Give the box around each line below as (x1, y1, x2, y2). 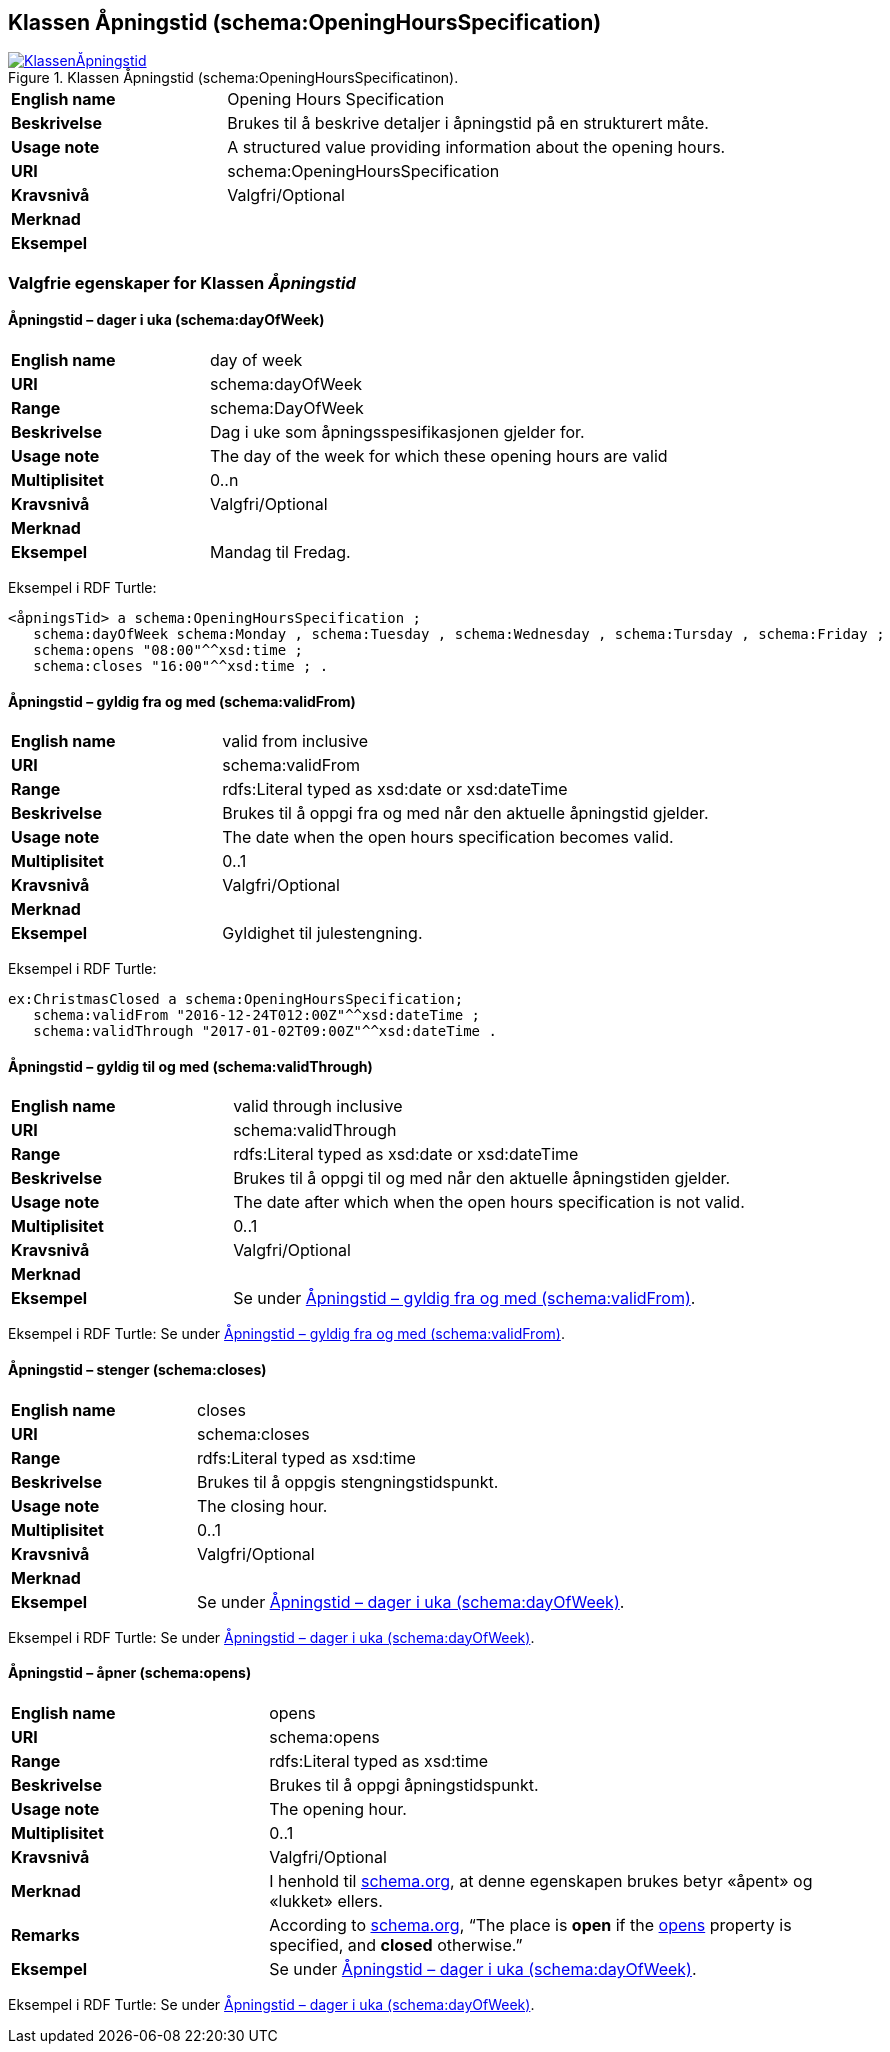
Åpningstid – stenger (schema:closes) (8, 1361, 267, 1379)
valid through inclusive (233, 1096, 403, 1117)
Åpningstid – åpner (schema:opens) (8, 1664, 252, 1682)
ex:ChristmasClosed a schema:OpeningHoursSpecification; (8, 991, 464, 1008)
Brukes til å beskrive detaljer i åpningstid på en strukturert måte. (227, 113, 709, 134)
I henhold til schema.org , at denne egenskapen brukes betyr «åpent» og (269, 1870, 813, 1891)
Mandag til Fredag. (209, 542, 351, 563)
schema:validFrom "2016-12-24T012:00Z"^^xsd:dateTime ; (33, 1007, 481, 1024)
